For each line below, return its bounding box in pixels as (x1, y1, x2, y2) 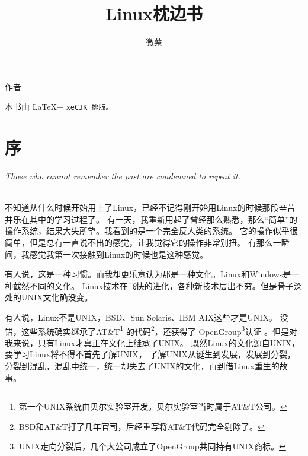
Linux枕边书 (105, 1, 203, 26)
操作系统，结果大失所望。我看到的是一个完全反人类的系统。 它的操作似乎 (5, 224, 290, 237)
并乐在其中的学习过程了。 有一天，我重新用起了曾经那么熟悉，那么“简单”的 (5, 213, 297, 225)
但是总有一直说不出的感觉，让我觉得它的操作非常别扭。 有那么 (29, 236, 273, 249)
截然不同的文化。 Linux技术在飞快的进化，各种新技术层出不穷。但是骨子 (12, 279, 294, 292)
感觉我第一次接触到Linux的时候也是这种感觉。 (29, 248, 208, 260)
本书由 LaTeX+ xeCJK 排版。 (5, 100, 113, 113)
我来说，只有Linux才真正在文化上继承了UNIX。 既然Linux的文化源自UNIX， (5, 336, 300, 349)
